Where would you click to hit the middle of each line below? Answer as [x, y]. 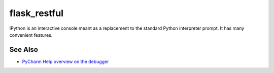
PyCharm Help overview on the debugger [65, 61]
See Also [24, 50]
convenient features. [31, 35]
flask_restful [36, 13]
